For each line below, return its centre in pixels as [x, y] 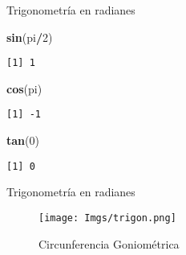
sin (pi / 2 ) [30, 37]
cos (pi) [24, 88]
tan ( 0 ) [23, 140]
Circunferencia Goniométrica [109, 243]
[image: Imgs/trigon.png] [107, 218]
